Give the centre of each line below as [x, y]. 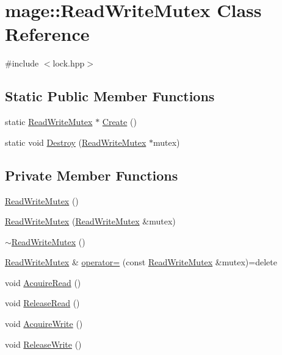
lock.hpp [69, 63]
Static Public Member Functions [110, 96]
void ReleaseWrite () [43, 344]
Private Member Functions [92, 175]
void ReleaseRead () [42, 303]
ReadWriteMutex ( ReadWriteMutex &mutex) [90, 221]
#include [22, 63]
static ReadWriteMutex [49, 122]
